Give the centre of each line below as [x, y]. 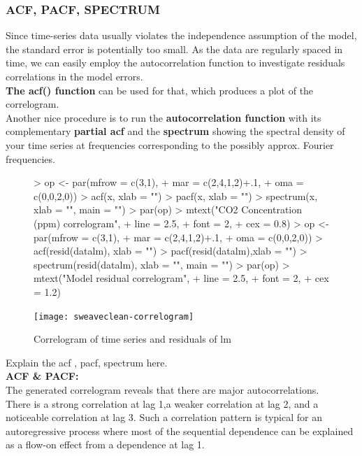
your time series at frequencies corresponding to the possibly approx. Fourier [170, 144]
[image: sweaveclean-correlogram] [114, 316]
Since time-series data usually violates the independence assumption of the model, [181, 35]
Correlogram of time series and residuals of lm [132, 339]
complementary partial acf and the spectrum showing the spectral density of [175, 131]
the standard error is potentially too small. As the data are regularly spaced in [174, 49]
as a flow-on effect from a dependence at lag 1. [105, 444]
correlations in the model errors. [74, 76]
